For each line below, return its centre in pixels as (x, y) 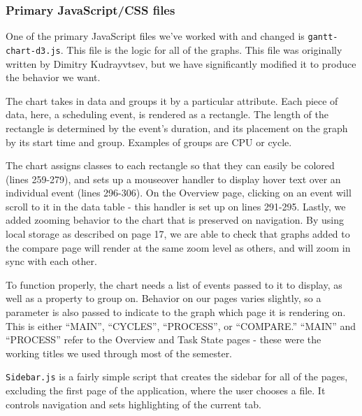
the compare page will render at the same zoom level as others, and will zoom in (178, 247)
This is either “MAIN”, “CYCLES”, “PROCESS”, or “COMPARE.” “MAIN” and (181, 325)
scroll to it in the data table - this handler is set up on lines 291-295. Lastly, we (176, 206)
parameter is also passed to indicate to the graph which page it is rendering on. (176, 312)
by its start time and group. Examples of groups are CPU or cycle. (149, 142)
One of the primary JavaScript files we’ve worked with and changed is (155, 36)
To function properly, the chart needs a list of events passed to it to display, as (174, 284)
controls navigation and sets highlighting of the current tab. (133, 404)
